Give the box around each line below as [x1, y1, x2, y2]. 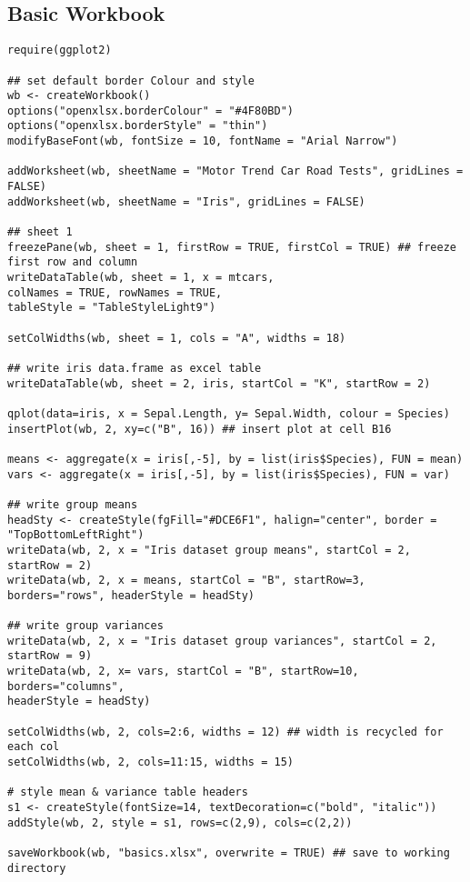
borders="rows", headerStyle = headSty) [7, 588, 255, 602]
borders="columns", [7, 679, 125, 693]
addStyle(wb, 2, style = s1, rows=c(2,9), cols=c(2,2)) [7, 816, 353, 829]
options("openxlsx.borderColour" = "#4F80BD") [7, 104, 294, 117]
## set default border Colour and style [7, 74, 255, 87]
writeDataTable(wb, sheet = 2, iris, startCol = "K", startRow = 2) [7, 376, 431, 390]
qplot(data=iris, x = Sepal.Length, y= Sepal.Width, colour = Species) [7, 406, 450, 420]
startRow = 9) [7, 649, 93, 663]
